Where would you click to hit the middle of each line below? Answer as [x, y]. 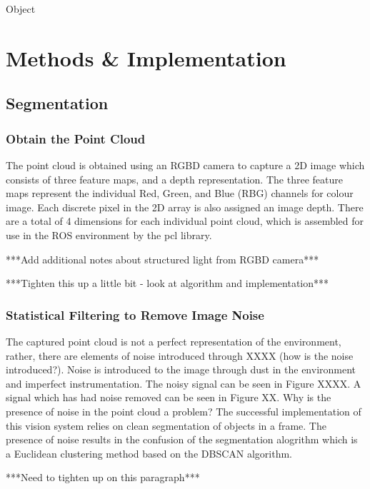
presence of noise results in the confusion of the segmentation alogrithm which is [182, 439]
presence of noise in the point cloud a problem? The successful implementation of [184, 411]
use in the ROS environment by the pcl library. [109, 235]
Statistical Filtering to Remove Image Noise [135, 314]
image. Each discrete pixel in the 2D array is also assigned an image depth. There [185, 207]
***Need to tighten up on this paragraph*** [103, 477]
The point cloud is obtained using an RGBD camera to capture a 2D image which [185, 165]
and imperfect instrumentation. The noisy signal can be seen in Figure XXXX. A [184, 383]
